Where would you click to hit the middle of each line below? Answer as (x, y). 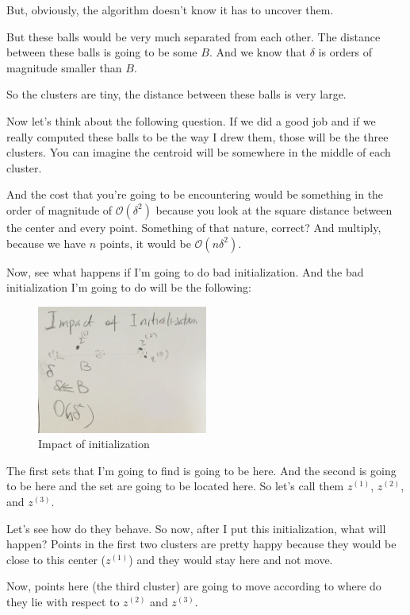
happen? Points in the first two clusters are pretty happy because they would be (201, 544)
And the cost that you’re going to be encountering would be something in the (195, 194)
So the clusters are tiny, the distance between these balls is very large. (176, 94)
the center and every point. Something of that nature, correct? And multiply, (194, 227)
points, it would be (145, 243)
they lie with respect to (63, 601)
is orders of (345, 52)
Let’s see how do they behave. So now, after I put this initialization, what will (196, 528)
